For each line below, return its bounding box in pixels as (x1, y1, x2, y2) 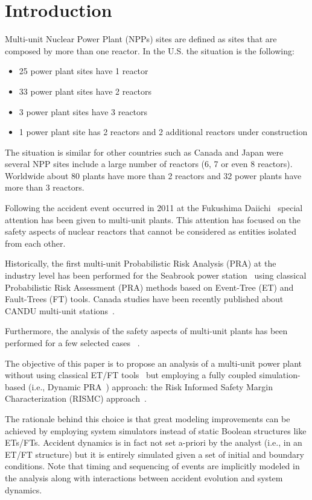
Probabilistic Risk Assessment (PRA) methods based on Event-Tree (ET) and (5, 280, 294, 293)
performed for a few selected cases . (5, 337, 140, 349)
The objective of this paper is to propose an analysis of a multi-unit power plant (5, 356, 302, 369)
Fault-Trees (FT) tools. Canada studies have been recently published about (5, 293, 284, 305)
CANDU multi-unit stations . (5, 304, 115, 317)
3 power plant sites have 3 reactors (19, 105, 148, 118)
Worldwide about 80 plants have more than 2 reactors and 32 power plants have (5, 169, 302, 182)
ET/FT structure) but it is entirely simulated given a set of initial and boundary (5, 448, 304, 460)
